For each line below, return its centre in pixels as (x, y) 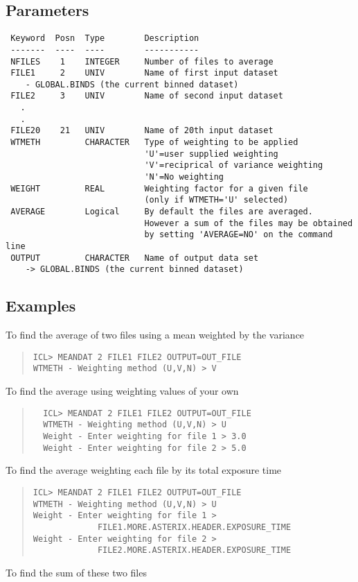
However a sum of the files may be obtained (249, 223)
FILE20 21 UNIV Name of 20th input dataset (142, 131)
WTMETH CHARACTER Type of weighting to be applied (154, 143)
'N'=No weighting (184, 177)
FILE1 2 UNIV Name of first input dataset (144, 73)
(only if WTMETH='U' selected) (216, 200)
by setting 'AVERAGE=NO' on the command (239, 235)
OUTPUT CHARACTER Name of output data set (135, 258)
